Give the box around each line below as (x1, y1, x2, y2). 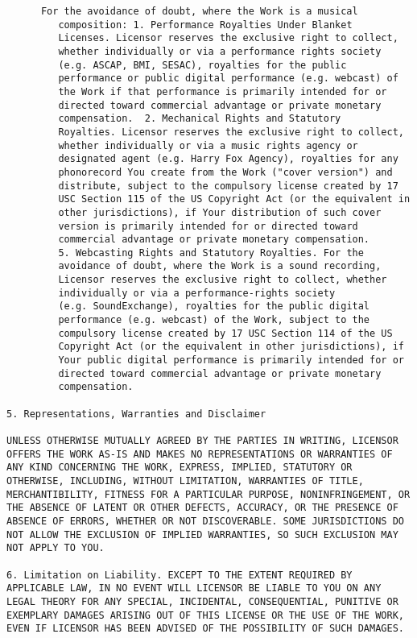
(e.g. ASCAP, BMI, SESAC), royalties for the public (58, 59, 347, 71)
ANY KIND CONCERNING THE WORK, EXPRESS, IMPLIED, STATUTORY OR (6, 462, 353, 474)
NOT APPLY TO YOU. (6, 542, 105, 554)
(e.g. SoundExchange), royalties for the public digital (58, 300, 370, 313)
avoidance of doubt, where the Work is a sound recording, (58, 260, 382, 272)
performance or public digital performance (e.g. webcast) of (58, 72, 398, 85)
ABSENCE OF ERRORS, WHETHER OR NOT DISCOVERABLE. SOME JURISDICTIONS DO (6, 515, 404, 527)
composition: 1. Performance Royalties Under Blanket (58, 19, 353, 31)
